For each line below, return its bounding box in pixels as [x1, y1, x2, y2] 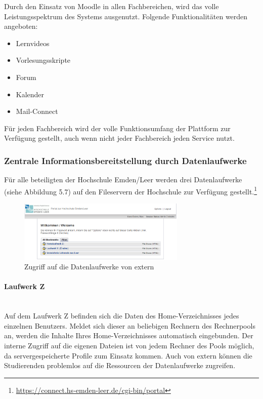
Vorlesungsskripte [16, 55, 71, 65]
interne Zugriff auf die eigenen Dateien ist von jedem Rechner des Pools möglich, [4, 340, 254, 350]
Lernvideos [16, 37, 50, 48]
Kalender [16, 89, 45, 99]
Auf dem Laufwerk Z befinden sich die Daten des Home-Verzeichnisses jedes [4, 310, 239, 321]
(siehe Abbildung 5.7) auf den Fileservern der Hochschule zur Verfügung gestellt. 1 [4, 184, 257, 196]
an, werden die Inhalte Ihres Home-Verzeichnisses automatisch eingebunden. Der [4, 330, 253, 341]
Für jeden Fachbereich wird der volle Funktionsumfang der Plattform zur [4, 123, 231, 133]
